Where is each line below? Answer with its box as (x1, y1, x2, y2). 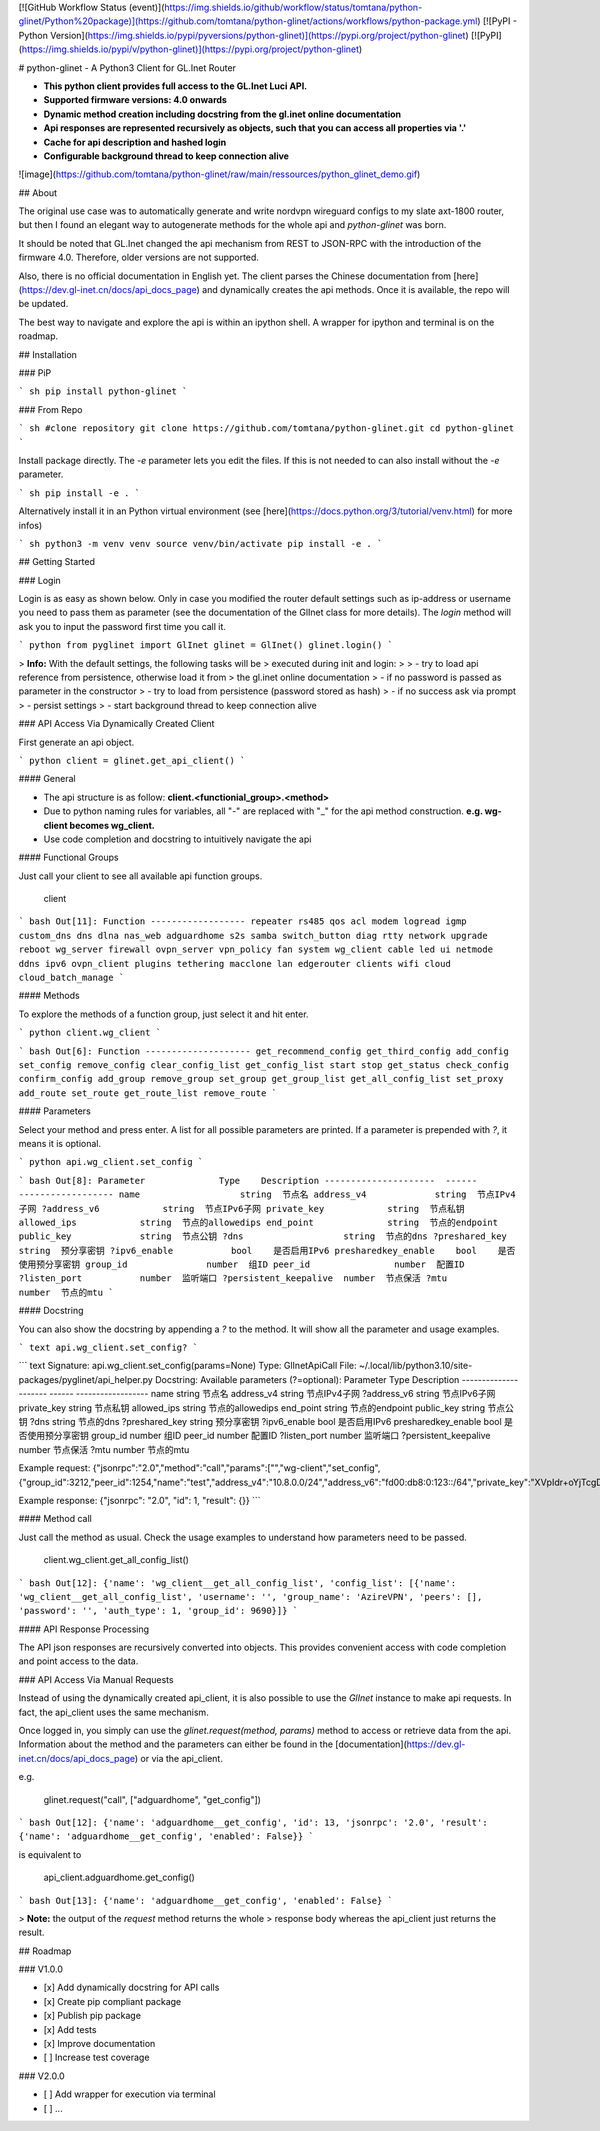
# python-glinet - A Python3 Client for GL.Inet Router (18, 61, 237, 74)
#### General (18, 773, 76, 785)
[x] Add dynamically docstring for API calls (43, 1981, 220, 1994)
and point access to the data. (18, 1655, 139, 1667)
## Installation (18, 348, 77, 360)
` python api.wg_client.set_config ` (18, 1156, 204, 1168)
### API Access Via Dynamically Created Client (18, 718, 215, 730)
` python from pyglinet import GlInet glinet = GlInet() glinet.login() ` (18, 640, 394, 651)
